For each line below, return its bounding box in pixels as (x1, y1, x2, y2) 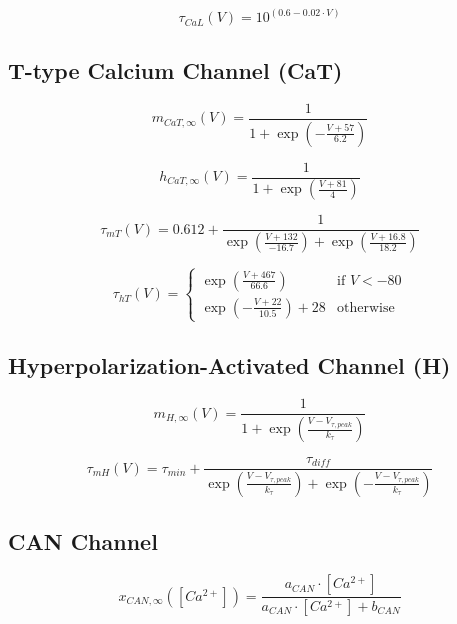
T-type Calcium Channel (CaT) (8, 54, 343, 85)
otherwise (337, 300, 395, 315)
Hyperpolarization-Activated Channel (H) (8, 350, 451, 381)
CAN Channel (8, 526, 158, 557)
